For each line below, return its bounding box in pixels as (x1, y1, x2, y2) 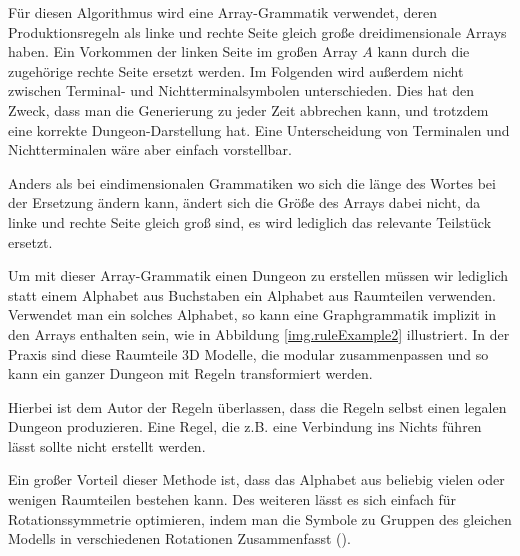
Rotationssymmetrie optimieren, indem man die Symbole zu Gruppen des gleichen (8, 508, 512, 529)
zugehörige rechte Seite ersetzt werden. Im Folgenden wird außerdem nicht (8, 60, 464, 81)
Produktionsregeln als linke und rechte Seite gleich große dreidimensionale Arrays (8, 21, 507, 42)
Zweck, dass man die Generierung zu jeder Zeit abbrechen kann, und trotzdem (8, 99, 489, 120)
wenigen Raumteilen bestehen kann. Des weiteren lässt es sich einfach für (8, 489, 457, 510)
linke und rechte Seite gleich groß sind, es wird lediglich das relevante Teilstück (8, 211, 492, 232)
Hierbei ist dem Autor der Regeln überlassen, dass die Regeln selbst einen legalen (8, 396, 507, 417)
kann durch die (377, 41, 470, 62)
